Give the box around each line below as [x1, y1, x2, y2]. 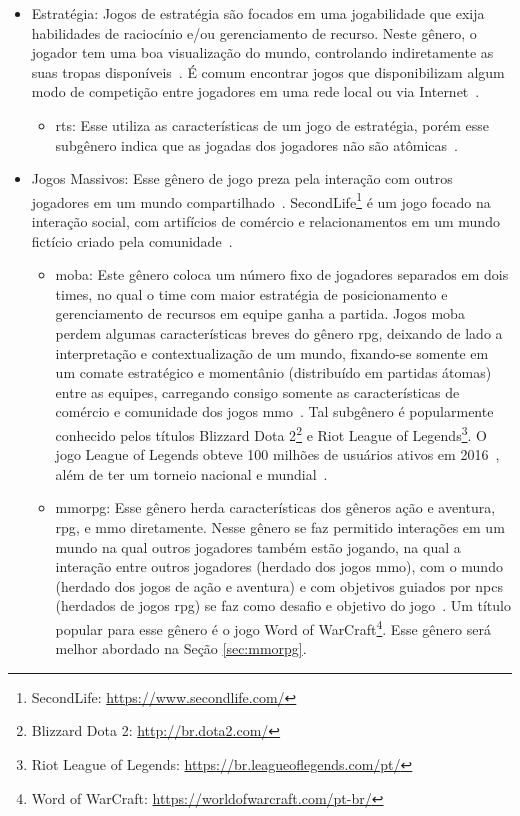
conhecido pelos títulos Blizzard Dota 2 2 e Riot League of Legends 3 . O [55, 421, 487, 445]
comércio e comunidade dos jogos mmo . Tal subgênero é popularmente [55, 401, 494, 422]
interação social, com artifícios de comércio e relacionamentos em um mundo [31, 211, 500, 231]
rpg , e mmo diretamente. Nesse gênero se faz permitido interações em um [55, 516, 505, 537]
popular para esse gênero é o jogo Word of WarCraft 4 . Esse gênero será [55, 615, 491, 639]
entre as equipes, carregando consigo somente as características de [55, 381, 460, 402]
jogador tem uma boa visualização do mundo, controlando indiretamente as [31, 42, 494, 63]
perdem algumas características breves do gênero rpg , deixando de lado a [55, 322, 503, 343]
